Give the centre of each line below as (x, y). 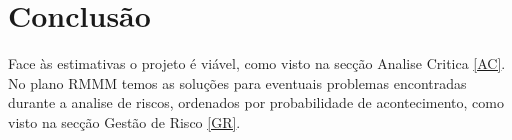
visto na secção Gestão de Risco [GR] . (124, 121)
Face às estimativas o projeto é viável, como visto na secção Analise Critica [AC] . (257, 63)
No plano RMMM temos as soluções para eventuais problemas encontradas (237, 82)
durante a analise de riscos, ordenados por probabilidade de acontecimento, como (256, 102)
